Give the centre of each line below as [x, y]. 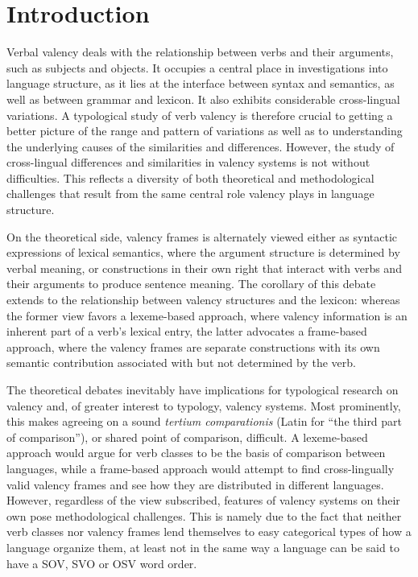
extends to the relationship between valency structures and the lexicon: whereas [203, 300]
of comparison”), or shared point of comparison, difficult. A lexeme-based [187, 437]
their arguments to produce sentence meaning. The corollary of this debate [191, 284]
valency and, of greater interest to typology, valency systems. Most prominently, [204, 405]
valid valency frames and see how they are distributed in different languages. [195, 484]
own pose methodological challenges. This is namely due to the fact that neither [204, 515]
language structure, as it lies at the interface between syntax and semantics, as [201, 83]
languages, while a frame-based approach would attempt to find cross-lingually [201, 468]
